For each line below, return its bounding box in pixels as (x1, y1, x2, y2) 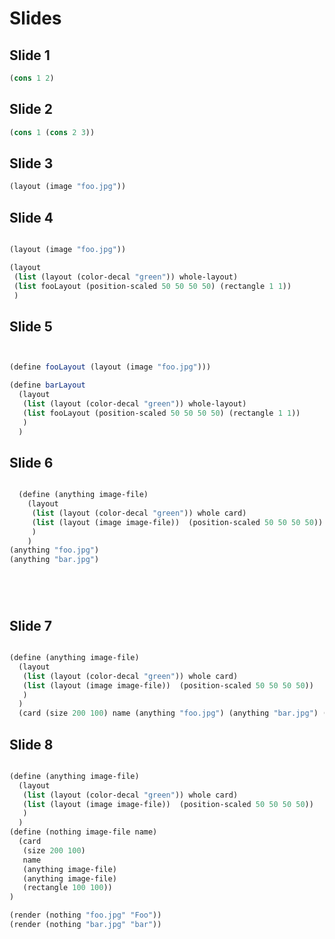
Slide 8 (9, 736, 54, 753)
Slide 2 (9, 101, 54, 118)
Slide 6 (9, 454, 54, 471)
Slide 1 (9, 47, 51, 64)
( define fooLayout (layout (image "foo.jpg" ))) (9, 362, 212, 372)
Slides (9, 7, 62, 30)
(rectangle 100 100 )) (22, 883, 113, 893)
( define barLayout (9, 380, 86, 391)
